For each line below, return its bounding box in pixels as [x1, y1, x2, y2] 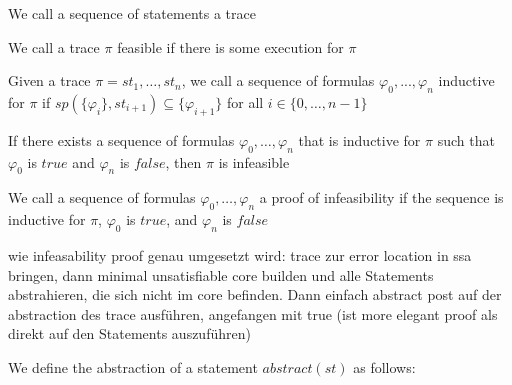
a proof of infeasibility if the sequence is [259, 187, 504, 208]
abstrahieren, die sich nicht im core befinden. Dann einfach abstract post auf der [8, 284, 502, 305]
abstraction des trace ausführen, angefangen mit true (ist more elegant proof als [8, 303, 498, 324]
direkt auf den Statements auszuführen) [8, 323, 251, 344]
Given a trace [8, 70, 91, 91]
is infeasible [218, 151, 290, 172]
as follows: [353, 356, 416, 377]
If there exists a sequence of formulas [8, 129, 235, 150]
